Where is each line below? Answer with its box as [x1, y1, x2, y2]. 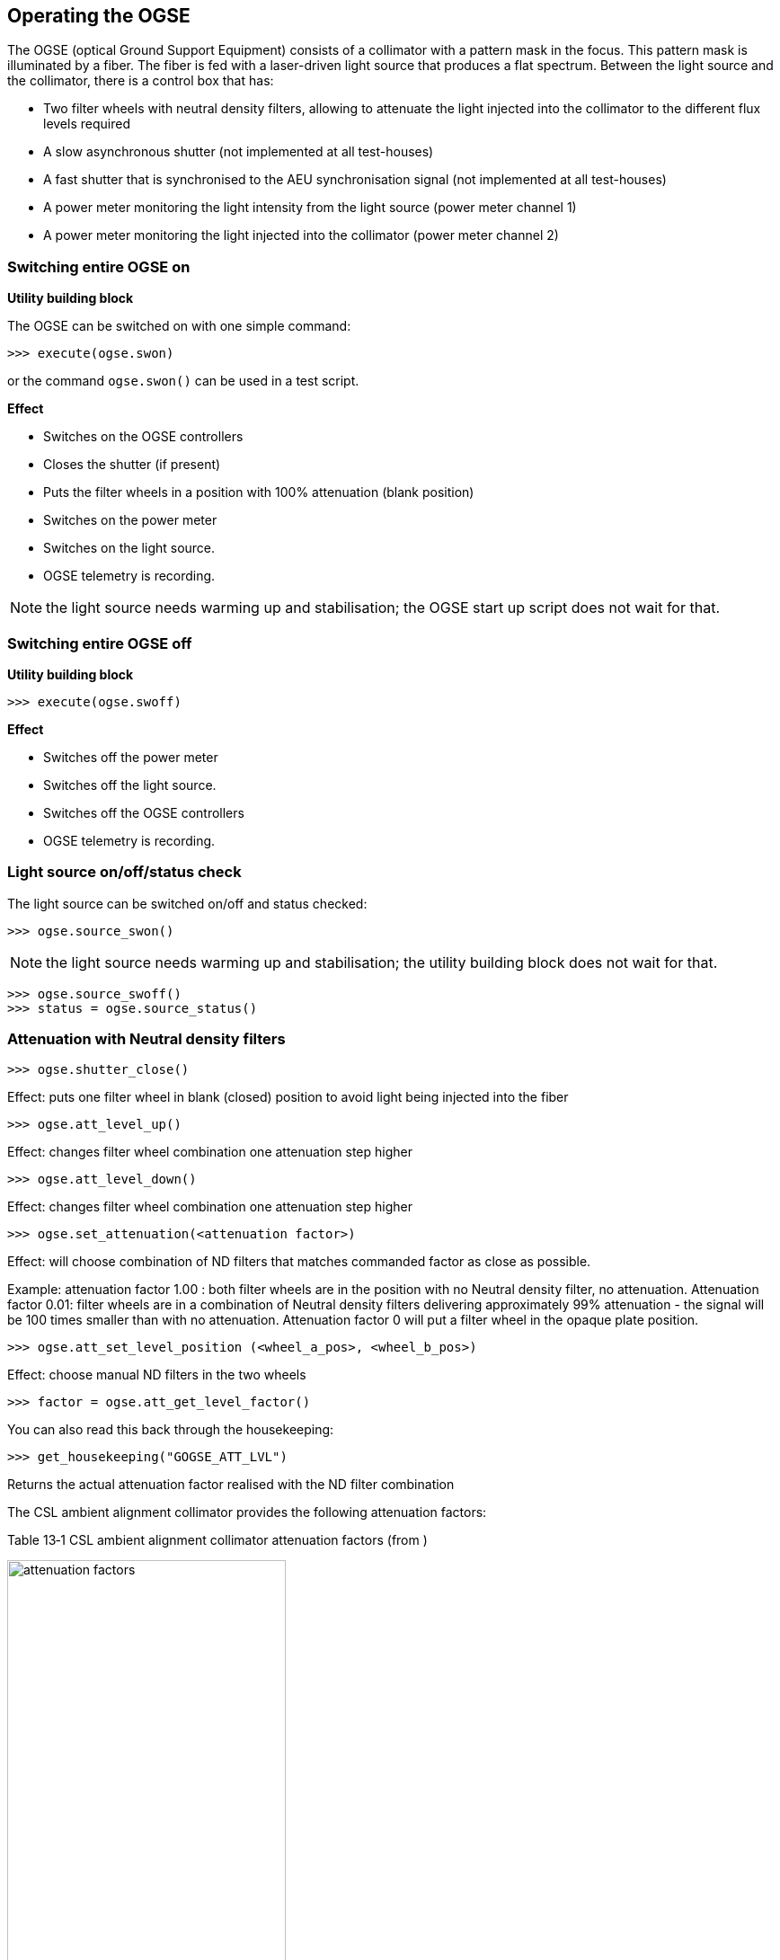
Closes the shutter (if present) [43, 457, 221, 473]
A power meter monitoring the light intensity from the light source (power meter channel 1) [43, 200, 577, 216]
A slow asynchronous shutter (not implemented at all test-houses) [43, 144, 434, 160]
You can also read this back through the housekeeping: [7, 1422, 334, 1438]
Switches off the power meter [43, 749, 218, 765]
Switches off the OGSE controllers [43, 804, 244, 820]
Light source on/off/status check [7, 863, 242, 882]
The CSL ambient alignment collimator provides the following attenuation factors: [7, 1504, 487, 1521]
